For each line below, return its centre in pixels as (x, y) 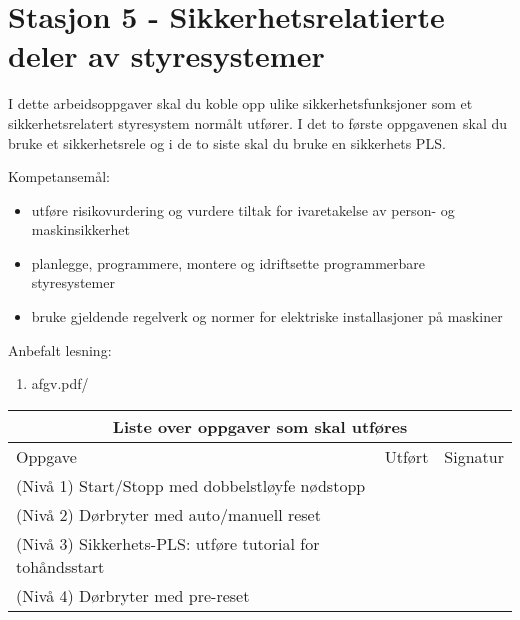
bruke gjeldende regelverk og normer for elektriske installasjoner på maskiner (267, 316)
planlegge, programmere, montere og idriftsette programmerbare (228, 262)
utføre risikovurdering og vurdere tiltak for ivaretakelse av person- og (243, 209)
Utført (406, 456)
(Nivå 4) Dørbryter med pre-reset (133, 595)
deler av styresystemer (166, 55)
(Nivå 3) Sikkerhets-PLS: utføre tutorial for (168, 543)
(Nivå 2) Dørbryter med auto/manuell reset (168, 514)
